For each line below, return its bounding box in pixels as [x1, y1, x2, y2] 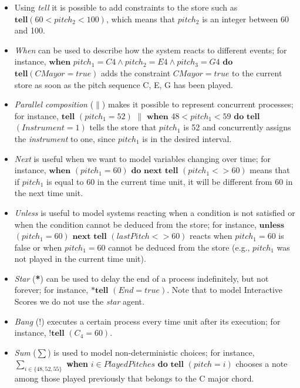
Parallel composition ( [14, 98, 94, 110]
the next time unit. [14, 187, 83, 199]
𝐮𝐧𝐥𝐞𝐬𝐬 [259, 221, 285, 230]
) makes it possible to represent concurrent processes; [102, 98, 294, 110]
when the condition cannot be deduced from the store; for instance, [14, 218, 257, 230]
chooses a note [235, 357, 288, 370]
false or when [14, 241, 62, 253]
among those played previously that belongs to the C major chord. [14, 372, 254, 384]
